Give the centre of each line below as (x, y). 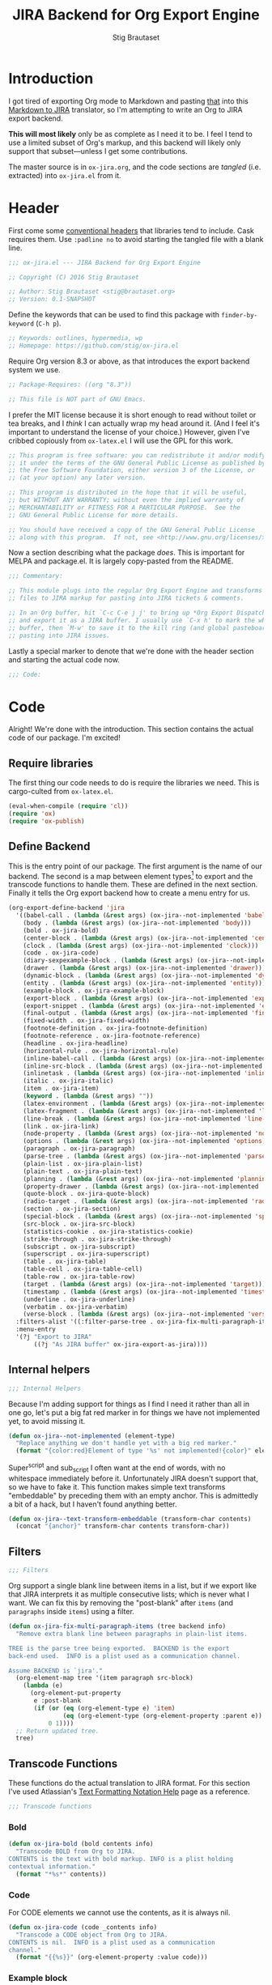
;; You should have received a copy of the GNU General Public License (132, 529)
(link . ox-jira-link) (61, 1126)
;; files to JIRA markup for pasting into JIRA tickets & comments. (126, 598)
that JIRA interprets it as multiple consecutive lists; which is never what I (129, 1594)
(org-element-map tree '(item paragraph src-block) (105, 1678)
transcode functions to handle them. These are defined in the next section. (133, 885)
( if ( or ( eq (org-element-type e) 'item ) (104, 1708)
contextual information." (52, 1866)
